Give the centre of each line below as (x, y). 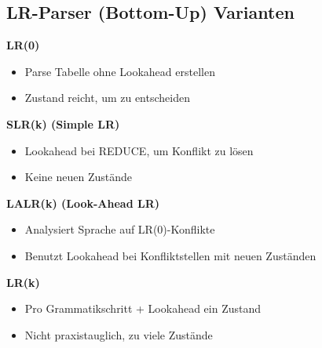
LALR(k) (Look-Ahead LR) (83, 203)
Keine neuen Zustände (78, 177)
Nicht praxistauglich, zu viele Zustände (119, 334)
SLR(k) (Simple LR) (63, 123)
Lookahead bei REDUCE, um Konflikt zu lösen (139, 150)
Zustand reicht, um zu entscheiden (107, 98)
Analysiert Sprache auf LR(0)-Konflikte (120, 229)
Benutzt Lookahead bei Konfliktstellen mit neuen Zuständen (170, 255)
